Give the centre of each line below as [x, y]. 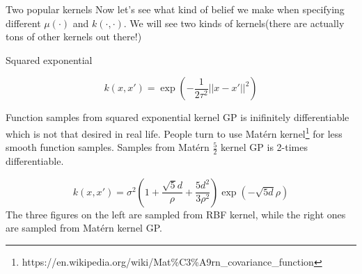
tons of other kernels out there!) [74, 37]
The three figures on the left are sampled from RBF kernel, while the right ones [176, 214]
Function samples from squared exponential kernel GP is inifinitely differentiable [178, 117]
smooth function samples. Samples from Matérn [108, 147]
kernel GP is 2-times [264, 147]
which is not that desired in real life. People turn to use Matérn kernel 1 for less [174, 132]
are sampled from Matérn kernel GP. [84, 228]
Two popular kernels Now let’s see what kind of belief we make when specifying [175, 9]
